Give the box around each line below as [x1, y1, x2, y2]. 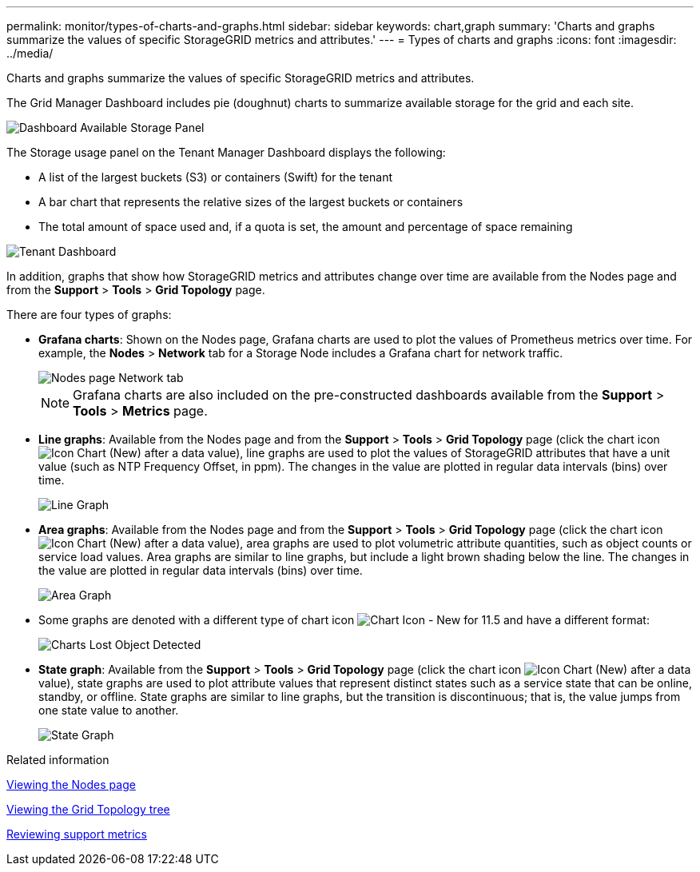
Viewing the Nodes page [6, 778, 136, 791]
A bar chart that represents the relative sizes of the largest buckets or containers [38, 195, 463, 209]
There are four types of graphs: [6, 308, 172, 321]
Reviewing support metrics [6, 827, 147, 841]
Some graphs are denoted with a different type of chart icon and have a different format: [38, 613, 650, 627]
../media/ [6, 46, 54, 60]
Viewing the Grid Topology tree [6, 802, 170, 816]
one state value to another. [38, 703, 179, 717]
